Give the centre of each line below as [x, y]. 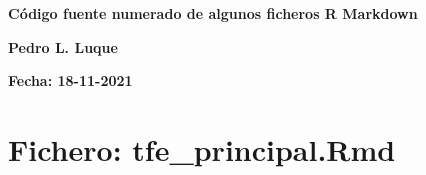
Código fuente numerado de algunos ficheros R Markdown [213, 13]
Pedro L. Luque [63, 46]
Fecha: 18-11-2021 [70, 80]
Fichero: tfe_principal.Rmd [202, 148]
